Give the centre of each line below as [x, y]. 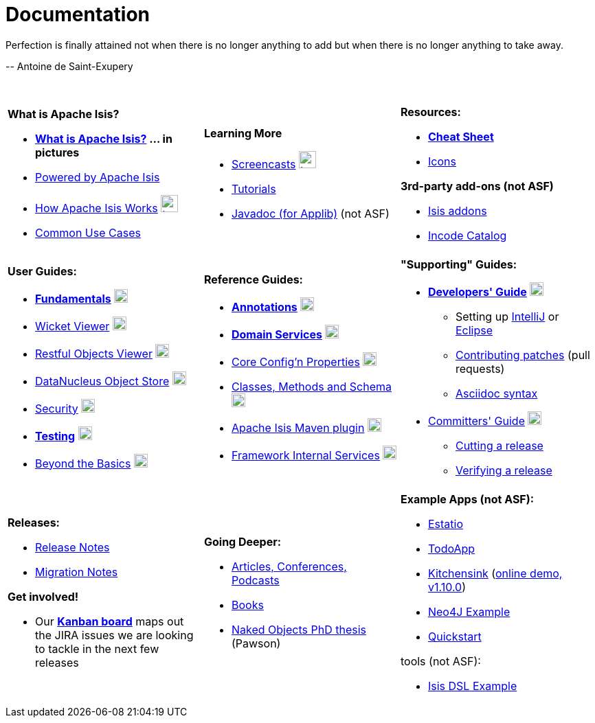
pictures [57, 153]
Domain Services [277, 334]
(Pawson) [256, 643]
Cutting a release [499, 445]
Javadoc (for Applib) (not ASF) [310, 214]
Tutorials [254, 189]
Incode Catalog [467, 235]
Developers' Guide [477, 291]
